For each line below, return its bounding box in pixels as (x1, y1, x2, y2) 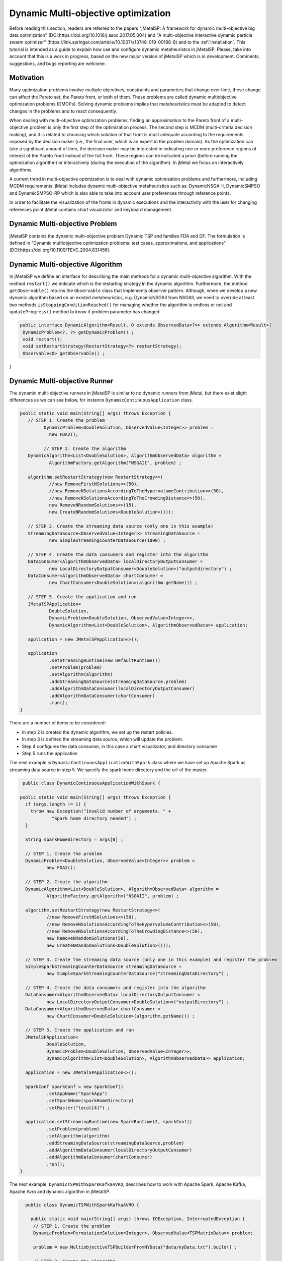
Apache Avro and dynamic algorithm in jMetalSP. (9, 1188, 111, 1194)
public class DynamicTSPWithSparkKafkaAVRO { (25, 1202, 139, 1208)
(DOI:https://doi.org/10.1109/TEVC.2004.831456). (9, 247, 111, 253)
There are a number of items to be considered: (9, 720, 106, 726)
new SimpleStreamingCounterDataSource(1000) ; (49, 538, 166, 543)
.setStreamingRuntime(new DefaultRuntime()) (49, 657, 161, 663)
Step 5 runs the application (22, 750, 78, 756)
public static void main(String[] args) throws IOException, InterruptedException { (30, 1216, 246, 1222)
